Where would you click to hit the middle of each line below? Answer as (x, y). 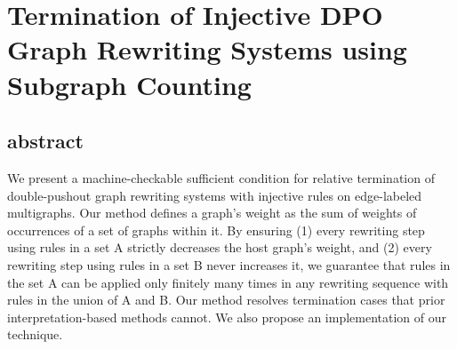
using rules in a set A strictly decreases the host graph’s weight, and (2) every (220, 247)
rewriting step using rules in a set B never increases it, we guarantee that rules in (229, 264)
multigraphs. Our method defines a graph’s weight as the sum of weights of (212, 213)
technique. (35, 334)
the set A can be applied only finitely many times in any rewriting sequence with (228, 282)
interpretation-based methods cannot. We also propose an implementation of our (227, 317)
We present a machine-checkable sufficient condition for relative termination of (221, 177)
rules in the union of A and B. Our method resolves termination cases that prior (226, 300)
